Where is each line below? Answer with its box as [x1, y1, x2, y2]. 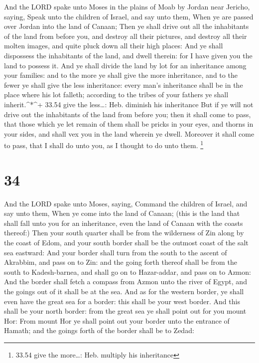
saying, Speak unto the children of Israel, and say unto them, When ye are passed [4, 11, 254, 21]
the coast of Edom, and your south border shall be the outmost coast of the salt [4, 237, 249, 248]
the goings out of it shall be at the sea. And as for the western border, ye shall [4, 286, 244, 297]
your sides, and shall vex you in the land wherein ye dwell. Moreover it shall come [4, 128, 255, 139]
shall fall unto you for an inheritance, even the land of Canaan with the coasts [4, 217, 243, 228]
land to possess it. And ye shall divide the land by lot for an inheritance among [4, 60, 247, 70]
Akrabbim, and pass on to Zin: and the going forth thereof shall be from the [4, 257, 237, 267]
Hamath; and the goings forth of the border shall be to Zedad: [4, 325, 194, 336]
